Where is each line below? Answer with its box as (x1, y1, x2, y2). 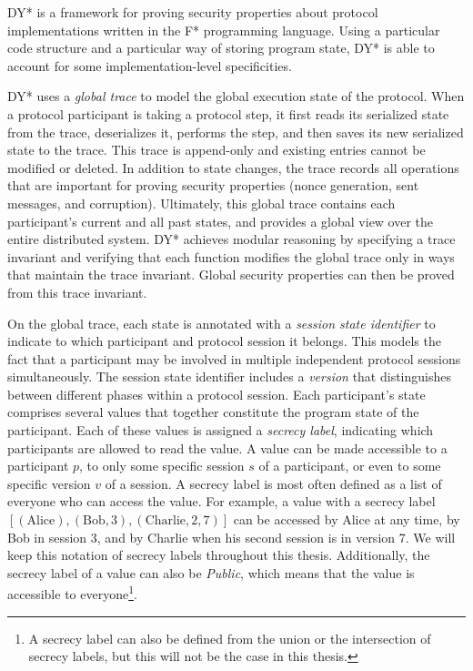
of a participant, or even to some (258, 456, 441, 475)
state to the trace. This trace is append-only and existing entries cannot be (7, 140, 426, 159)
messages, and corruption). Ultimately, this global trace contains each (7, 193, 396, 212)
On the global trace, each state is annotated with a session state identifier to (7, 313, 436, 332)
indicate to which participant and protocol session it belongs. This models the (7, 331, 441, 351)
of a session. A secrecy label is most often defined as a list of (105, 473, 442, 493)
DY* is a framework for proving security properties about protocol (7, 3, 378, 21)
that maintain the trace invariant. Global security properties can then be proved (7, 265, 455, 284)
